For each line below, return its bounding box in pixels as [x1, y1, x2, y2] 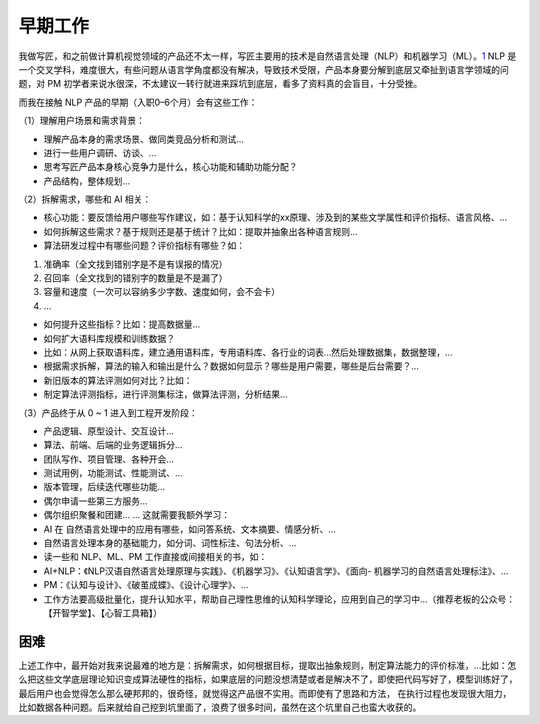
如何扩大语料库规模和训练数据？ [43, 332, 175, 344]
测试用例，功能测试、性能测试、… [43, 467, 184, 479]
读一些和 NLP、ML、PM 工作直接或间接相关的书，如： [43, 551, 268, 563]
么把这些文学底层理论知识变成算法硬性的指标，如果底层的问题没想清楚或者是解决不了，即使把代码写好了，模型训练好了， [18, 673, 518, 685]
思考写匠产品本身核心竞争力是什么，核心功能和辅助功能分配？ [43, 161, 298, 173]
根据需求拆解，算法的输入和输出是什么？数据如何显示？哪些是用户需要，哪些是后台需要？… [43, 360, 420, 372]
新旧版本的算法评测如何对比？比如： [43, 374, 193, 386]
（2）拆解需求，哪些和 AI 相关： [18, 193, 152, 205]
